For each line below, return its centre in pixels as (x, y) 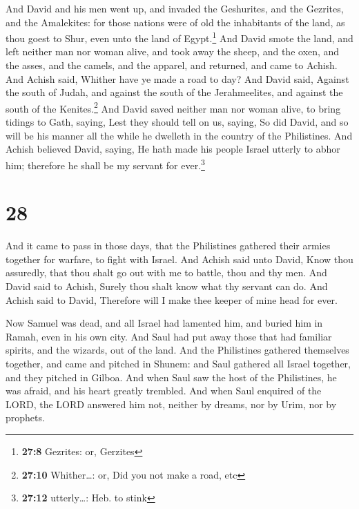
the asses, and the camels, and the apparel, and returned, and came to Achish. (172, 65)
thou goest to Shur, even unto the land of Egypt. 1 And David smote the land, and (179, 37)
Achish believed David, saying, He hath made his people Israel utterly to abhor (173, 149)
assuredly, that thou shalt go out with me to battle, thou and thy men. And (166, 272)
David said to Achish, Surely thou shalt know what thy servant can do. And (167, 286)
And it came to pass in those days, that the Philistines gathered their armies (168, 246)
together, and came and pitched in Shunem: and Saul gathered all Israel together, (178, 363)
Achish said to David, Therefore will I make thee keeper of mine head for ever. (172, 299)
